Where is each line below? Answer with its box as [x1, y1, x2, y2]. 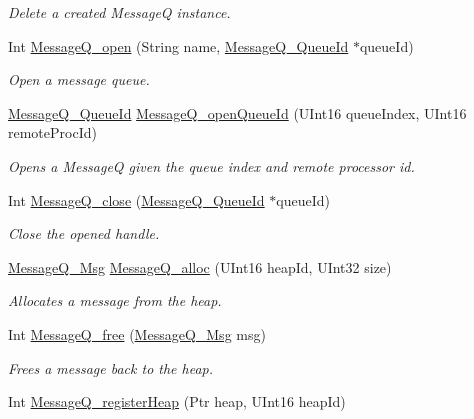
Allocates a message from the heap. [8, 290, 222, 311]
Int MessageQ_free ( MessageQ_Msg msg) [8, 323, 266, 344]
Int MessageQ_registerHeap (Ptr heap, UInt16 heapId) [8, 391, 346, 412]
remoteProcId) [8, 122, 97, 143]
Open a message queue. [8, 69, 150, 90]
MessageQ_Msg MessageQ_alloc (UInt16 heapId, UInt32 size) [8, 256, 392, 277]
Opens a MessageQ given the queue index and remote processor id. [8, 155, 415, 176]
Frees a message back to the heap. [8, 357, 214, 378]
